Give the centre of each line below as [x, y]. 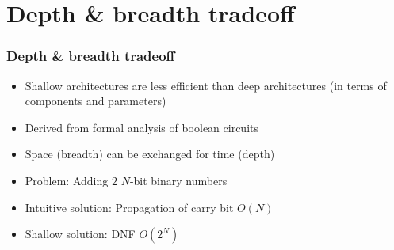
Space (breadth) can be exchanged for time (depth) [150, 154]
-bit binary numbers [178, 180]
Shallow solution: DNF [80, 234]
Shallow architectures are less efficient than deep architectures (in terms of [206, 85]
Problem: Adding [67, 180]
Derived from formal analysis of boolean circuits [142, 127]
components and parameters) [96, 101]
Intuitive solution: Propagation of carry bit [129, 207]
